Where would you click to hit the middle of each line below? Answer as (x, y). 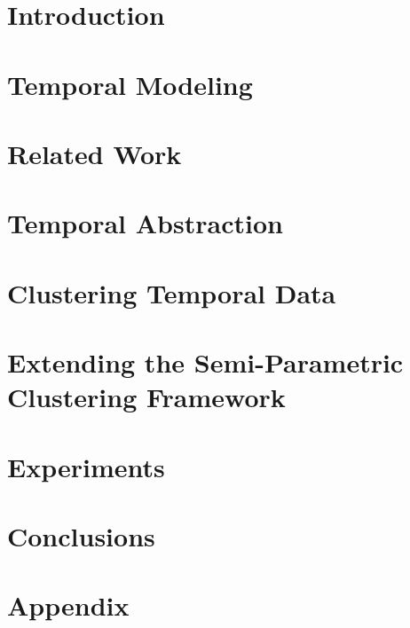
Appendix (68, 605)
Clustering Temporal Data (172, 292)
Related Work (95, 153)
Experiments (86, 466)
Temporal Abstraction (145, 223)
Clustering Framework (146, 397)
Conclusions (81, 536)
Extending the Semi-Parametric (205, 362)
